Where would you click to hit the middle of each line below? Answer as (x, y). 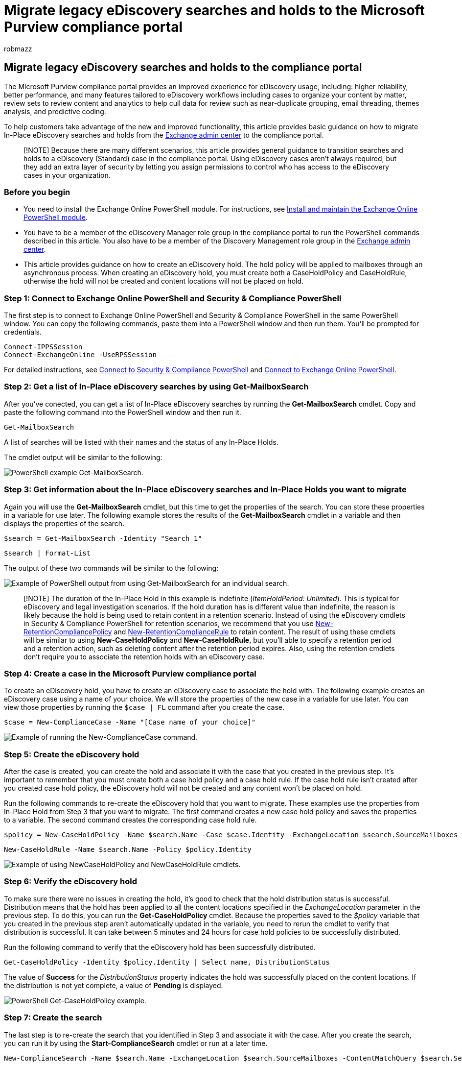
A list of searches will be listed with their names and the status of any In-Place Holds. (141, 442)
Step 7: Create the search (53, 1018)
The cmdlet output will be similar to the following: (83, 457)
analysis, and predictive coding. (55, 111)
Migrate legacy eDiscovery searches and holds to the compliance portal (183, 68)
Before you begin (37, 192)
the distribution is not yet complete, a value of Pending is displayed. (114, 985)
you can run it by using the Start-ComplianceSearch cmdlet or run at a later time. (136, 1043)
